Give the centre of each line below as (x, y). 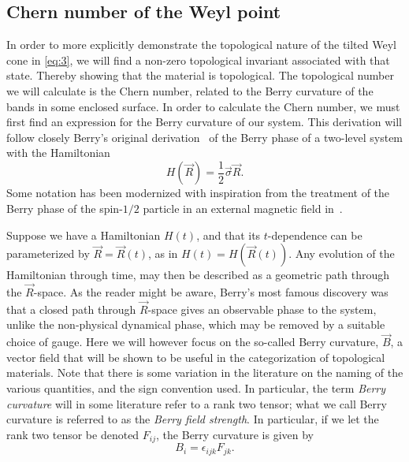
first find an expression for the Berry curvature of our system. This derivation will (204, 122)
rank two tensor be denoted (73, 434)
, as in (163, 253)
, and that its (229, 235)
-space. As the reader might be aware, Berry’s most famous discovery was (211, 292)
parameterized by (48, 253)
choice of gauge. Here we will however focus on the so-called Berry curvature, (193, 342)
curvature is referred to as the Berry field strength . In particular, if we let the (193, 419)
